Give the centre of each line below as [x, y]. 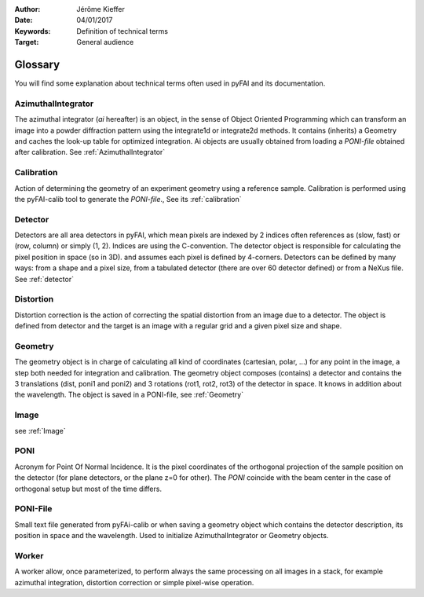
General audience [105, 42]
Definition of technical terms [122, 31]
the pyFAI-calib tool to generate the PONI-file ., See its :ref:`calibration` [128, 199]
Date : [24, 20]
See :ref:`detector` [44, 279]
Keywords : [33, 31]
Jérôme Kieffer [101, 9]
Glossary [37, 64]
